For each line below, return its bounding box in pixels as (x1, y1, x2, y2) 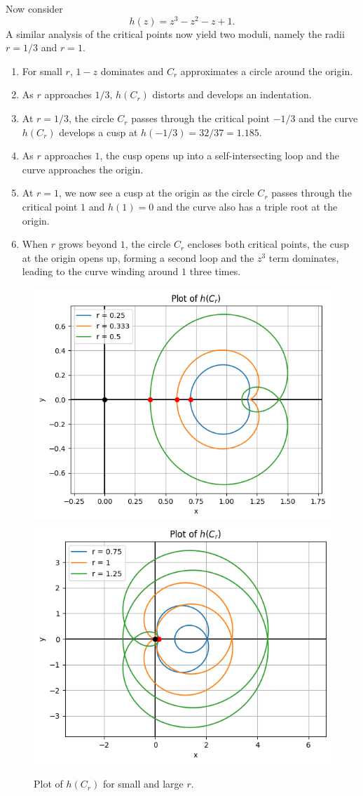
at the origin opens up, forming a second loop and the (22, 250, 254, 265)
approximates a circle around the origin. (180, 63, 353, 78)
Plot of (34, 776, 63, 791)
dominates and (100, 63, 164, 78)
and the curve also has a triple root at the (156, 199, 338, 214)
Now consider (6, 1, 63, 15)
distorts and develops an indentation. (152, 87, 312, 102)
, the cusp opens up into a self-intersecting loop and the (100, 148, 339, 163)
